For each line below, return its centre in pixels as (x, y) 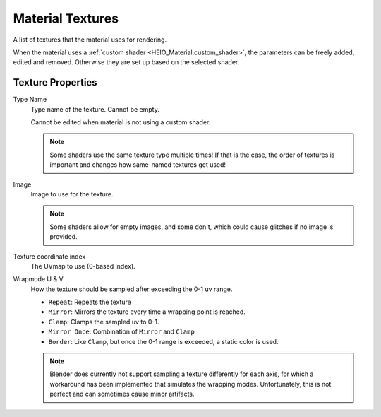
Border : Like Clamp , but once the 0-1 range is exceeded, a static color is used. (163, 341)
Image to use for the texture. (72, 194)
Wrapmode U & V (38, 279)
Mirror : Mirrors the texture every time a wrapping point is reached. (147, 312)
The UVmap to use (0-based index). (83, 266)
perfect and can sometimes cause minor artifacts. (122, 394)
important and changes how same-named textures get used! (138, 165)
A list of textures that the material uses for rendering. (90, 40)
